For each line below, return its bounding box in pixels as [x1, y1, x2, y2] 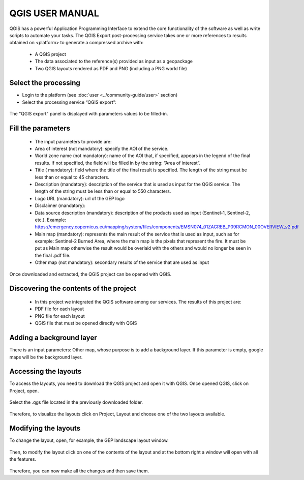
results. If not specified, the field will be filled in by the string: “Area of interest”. [35, 160, 201, 166]
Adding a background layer [9, 334, 97, 342]
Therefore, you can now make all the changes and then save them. [9, 468, 149, 474]
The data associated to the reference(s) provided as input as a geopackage [35, 58, 193, 65]
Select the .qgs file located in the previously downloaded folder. [9, 399, 143, 405]
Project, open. [9, 387, 39, 394]
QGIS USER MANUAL [9, 8, 99, 19]
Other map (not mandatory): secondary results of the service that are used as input [35, 259, 209, 265]
